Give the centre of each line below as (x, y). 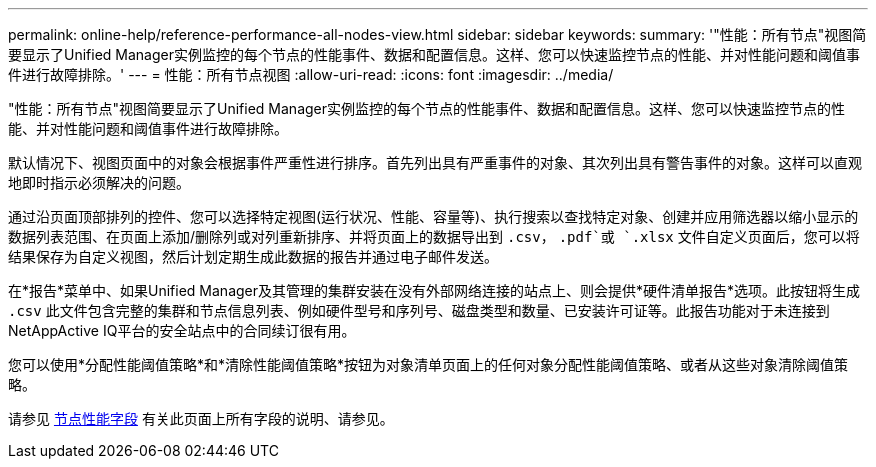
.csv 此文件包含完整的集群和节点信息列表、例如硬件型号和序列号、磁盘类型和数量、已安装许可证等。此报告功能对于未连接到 (419, 310)
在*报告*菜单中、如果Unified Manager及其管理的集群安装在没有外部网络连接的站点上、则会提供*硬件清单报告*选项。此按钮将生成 (434, 290)
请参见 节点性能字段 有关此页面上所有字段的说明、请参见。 (201, 418)
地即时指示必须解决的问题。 (99, 182)
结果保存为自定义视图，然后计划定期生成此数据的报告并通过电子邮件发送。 (253, 256)
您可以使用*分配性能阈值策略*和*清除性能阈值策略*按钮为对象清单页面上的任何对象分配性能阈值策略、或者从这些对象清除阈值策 (428, 364)
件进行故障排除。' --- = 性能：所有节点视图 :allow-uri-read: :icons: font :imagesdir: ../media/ (311, 74)
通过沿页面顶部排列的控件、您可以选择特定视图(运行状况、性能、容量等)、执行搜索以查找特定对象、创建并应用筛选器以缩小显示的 (433, 216)
